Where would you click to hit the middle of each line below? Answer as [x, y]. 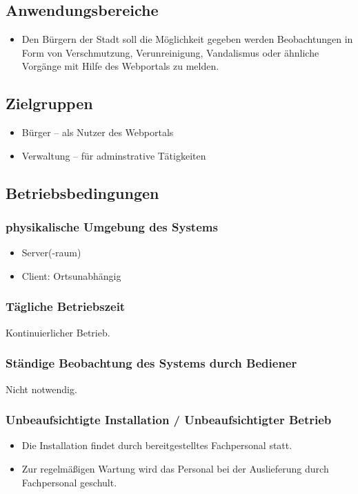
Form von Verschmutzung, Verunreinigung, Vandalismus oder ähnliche [170, 52]
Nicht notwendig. [41, 389]
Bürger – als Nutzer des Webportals [98, 132]
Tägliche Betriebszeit [66, 306]
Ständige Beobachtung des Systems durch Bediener [151, 363]
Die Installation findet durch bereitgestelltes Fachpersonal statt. [157, 445]
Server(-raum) [51, 253]
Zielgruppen [49, 103]
